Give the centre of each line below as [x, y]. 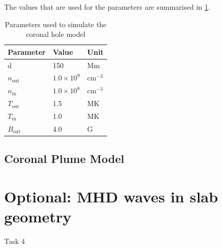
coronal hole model [56, 34]
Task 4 [15, 241]
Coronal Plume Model [64, 159]
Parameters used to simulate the [56, 24]
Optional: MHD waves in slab [111, 196]
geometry [38, 216]
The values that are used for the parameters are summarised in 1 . [107, 7]
